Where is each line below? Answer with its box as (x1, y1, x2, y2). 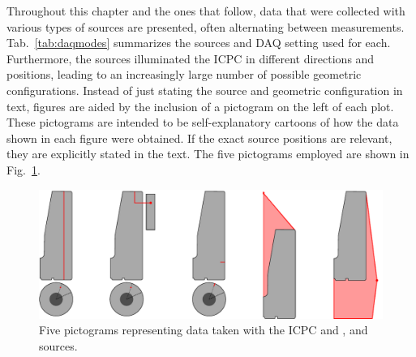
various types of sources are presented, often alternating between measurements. (6, 18, 405, 35)
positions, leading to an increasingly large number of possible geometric (6, 66, 362, 83)
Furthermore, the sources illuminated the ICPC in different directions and (6, 49, 375, 67)
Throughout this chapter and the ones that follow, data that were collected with (6, 2, 405, 19)
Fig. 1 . (6, 161, 41, 178)
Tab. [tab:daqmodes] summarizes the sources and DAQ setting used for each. (6, 34, 391, 51)
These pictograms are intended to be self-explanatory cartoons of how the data (6, 114, 399, 131)
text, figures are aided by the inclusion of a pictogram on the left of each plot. (6, 97, 394, 114)
